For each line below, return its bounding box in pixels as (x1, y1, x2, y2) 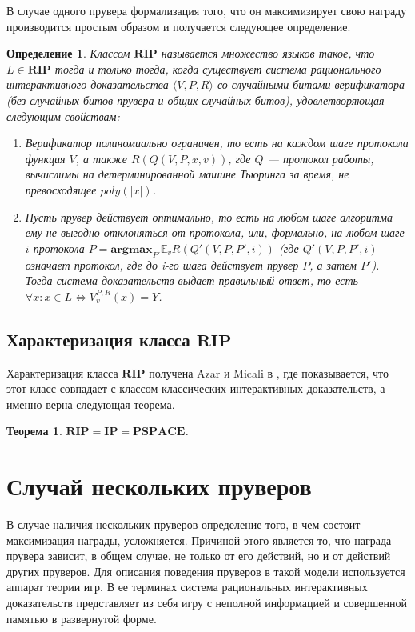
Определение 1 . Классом (6, 45, 130, 62)
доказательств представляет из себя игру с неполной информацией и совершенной (6, 594, 407, 610)
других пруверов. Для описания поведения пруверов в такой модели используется (6, 562, 405, 579)
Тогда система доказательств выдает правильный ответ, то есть (25, 272, 358, 289)
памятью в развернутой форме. (6, 610, 157, 626)
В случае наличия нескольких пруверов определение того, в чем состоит (6, 516, 361, 532)
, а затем (309, 256, 357, 273)
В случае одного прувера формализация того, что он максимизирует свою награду (6, 2, 407, 18)
